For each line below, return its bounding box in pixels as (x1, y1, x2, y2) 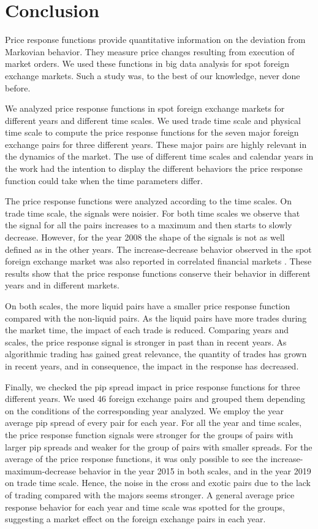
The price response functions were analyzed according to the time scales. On (5, 195, 292, 207)
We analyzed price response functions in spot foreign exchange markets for (5, 102, 285, 115)
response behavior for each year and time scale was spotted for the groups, (5, 500, 285, 513)
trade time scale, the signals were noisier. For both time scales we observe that (5, 206, 300, 219)
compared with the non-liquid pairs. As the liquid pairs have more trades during (5, 311, 307, 324)
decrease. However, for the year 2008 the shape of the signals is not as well (5, 231, 285, 244)
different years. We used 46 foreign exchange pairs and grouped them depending (5, 392, 306, 405)
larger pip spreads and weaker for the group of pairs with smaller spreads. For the (5, 440, 312, 453)
